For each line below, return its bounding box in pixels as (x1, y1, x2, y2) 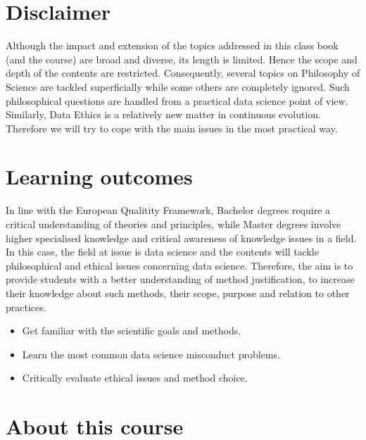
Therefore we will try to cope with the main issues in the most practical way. (6, 120, 338, 135)
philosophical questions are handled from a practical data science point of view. (6, 93, 348, 108)
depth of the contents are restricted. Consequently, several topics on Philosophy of (6, 65, 360, 80)
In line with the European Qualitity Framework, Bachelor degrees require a (6, 203, 331, 218)
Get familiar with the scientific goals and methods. (22, 323, 241, 338)
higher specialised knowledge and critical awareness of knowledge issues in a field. (6, 230, 357, 245)
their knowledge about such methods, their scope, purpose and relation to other (6, 285, 350, 300)
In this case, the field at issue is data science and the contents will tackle (6, 244, 319, 259)
